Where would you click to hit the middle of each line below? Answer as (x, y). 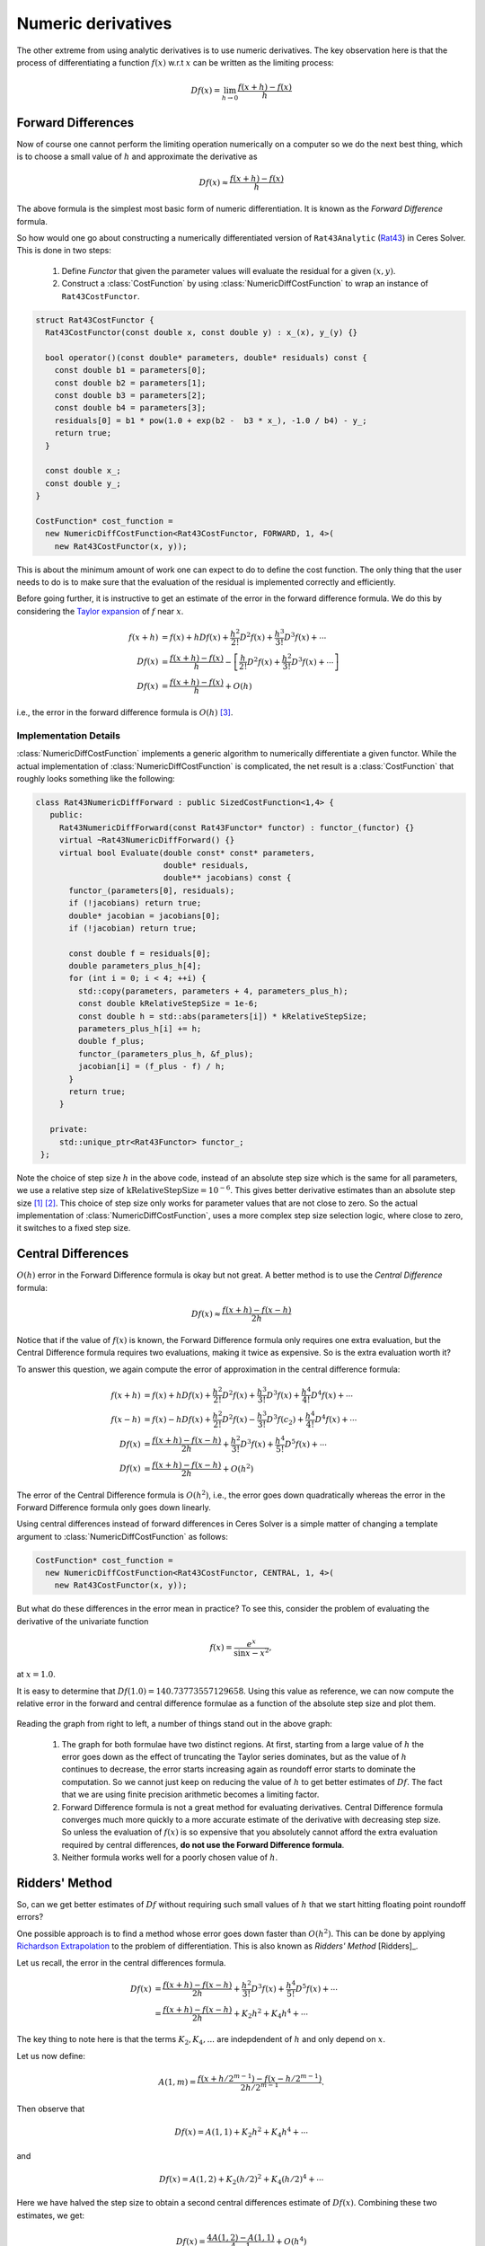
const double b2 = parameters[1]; (130, 383)
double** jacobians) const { (227, 878)
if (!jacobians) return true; (135, 903)
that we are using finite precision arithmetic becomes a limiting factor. (190, 1795)
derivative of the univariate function (83, 1621)
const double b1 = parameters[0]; (130, 370)
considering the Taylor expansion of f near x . (100, 611)
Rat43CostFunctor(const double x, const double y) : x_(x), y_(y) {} (202, 332)
